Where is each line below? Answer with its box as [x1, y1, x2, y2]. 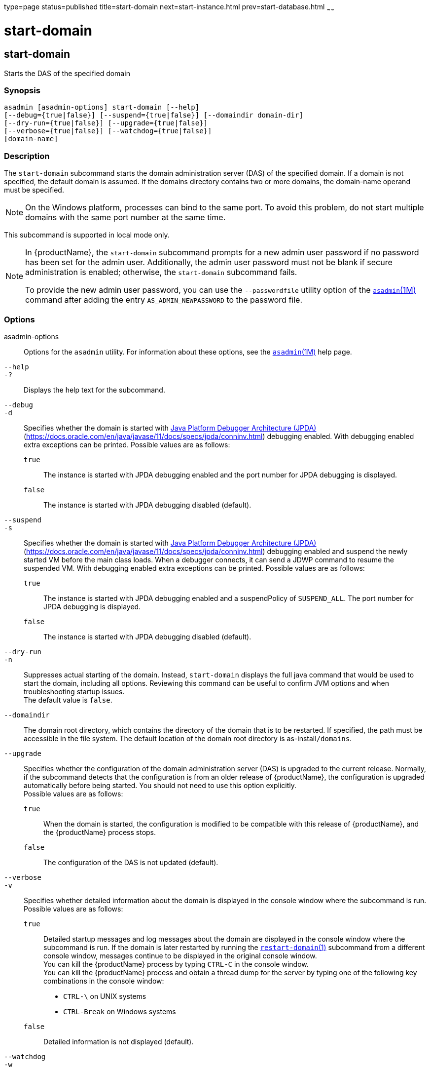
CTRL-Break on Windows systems [63, 1007, 176, 1016]
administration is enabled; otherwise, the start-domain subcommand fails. [25, 267, 297, 278]
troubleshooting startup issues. [24, 687, 125, 696]
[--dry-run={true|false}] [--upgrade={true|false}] [4, 119, 208, 127]
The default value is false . [24, 695, 112, 704]
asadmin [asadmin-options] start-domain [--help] [4, 103, 200, 112]
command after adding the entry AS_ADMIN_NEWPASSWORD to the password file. [25, 295, 303, 305]
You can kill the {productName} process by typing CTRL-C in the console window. [43, 959, 309, 968]
